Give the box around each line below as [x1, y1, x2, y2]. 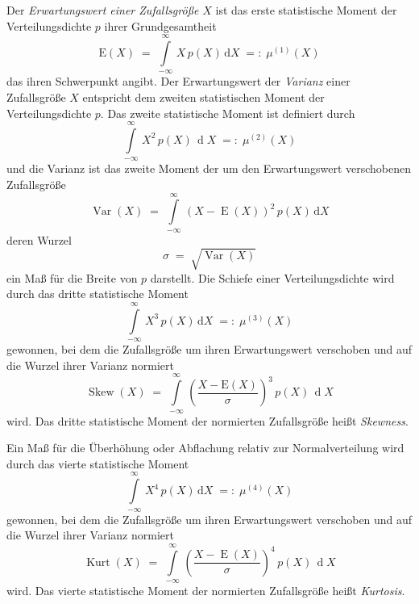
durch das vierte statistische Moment [6, 455, 189, 472]
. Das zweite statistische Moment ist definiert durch [100, 104, 355, 121]
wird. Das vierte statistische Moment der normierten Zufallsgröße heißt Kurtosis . [6, 581, 405, 598]
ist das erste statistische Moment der [215, 2, 397, 18]
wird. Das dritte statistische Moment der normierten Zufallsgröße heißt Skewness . [6, 412, 409, 429]
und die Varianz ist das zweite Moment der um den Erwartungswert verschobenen [6, 160, 411, 177]
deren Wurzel [6, 231, 72, 248]
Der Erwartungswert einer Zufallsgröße [6, 2, 199, 18]
